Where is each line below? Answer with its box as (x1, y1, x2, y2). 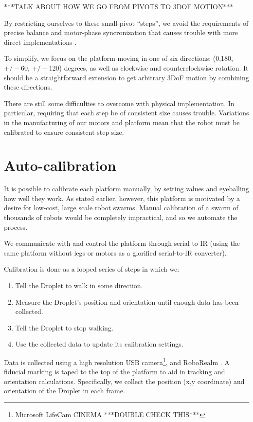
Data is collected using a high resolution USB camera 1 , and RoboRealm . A (4, 355, 230, 367)
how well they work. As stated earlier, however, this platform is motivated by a (4, 193, 240, 203)
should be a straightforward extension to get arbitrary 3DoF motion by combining (4, 72, 249, 82)
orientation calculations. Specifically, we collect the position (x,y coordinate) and (4, 376, 245, 386)
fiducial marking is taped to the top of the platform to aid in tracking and (4, 367, 225, 377)
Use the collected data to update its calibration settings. (15, 339, 183, 349)
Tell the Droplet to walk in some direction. (15, 280, 143, 290)
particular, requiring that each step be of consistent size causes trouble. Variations (4, 108, 249, 118)
